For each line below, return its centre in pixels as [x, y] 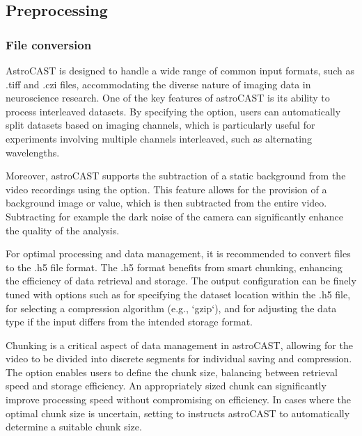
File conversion [49, 44]
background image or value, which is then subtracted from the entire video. [166, 203]
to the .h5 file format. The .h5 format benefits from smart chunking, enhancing [174, 267]
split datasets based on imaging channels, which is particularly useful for [160, 125]
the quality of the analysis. [63, 230]
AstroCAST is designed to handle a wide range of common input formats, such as [180, 70]
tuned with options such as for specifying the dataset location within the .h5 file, [178, 294]
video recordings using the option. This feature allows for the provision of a [166, 189]
